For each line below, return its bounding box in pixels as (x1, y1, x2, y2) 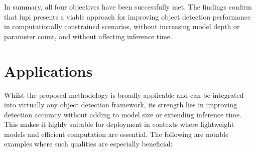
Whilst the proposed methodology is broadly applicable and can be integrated (4, 89, 244, 100)
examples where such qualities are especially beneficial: (4, 138, 173, 149)
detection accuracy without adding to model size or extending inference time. (4, 109, 242, 119)
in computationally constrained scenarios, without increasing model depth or (4, 21, 240, 32)
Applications (4, 60, 93, 81)
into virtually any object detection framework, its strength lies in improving (4, 99, 237, 110)
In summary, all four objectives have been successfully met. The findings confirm (4, 2, 252, 12)
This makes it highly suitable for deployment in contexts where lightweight (4, 119, 234, 129)
